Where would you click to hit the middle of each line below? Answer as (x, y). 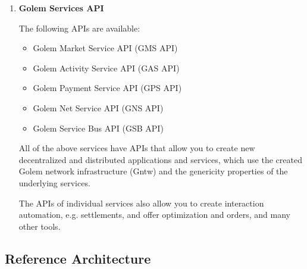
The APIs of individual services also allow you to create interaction (141, 203)
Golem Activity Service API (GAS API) (106, 68)
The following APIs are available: (79, 28)
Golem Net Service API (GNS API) (98, 107)
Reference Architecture (78, 258)
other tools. (40, 226)
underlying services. (54, 182)
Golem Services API (61, 8)
